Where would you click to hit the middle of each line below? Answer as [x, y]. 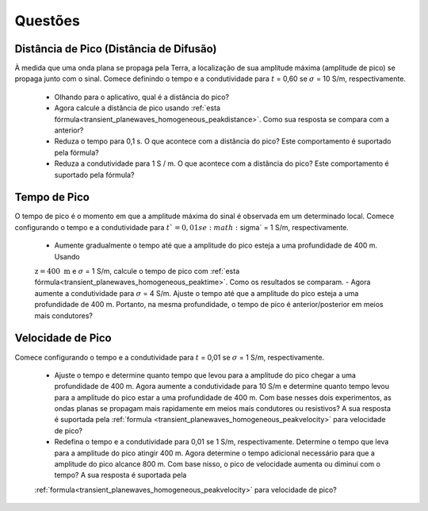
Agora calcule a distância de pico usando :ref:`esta [138, 108]
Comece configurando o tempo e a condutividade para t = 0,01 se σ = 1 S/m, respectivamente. [170, 357]
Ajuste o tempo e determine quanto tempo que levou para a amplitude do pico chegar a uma [205, 375]
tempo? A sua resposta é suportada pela [120, 475]
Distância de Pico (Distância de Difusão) [116, 49]
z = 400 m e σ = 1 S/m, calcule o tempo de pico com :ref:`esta [137, 271]
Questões [48, 21]
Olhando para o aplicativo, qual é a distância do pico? [142, 97]
